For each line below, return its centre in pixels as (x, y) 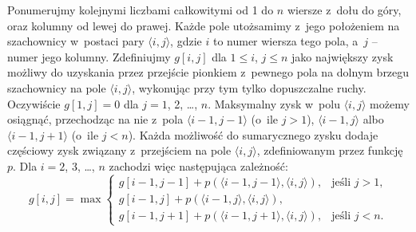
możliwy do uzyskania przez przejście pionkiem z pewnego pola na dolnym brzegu (208, 72)
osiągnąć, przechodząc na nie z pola (95, 119)
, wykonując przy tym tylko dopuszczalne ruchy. (249, 87)
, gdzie (186, 41)
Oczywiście (34, 103)
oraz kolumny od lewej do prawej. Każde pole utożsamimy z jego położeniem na (204, 25)
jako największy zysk (343, 56)
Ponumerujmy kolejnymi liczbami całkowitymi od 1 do (141, 10)
